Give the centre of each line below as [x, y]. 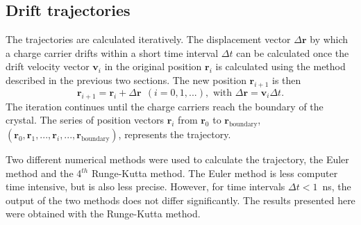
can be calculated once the [293, 52]
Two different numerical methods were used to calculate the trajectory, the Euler [177, 159]
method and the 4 [44, 173]
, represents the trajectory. [175, 134]
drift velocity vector [48, 66]
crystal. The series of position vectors [85, 120]
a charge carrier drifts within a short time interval [112, 52]
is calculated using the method [280, 66]
